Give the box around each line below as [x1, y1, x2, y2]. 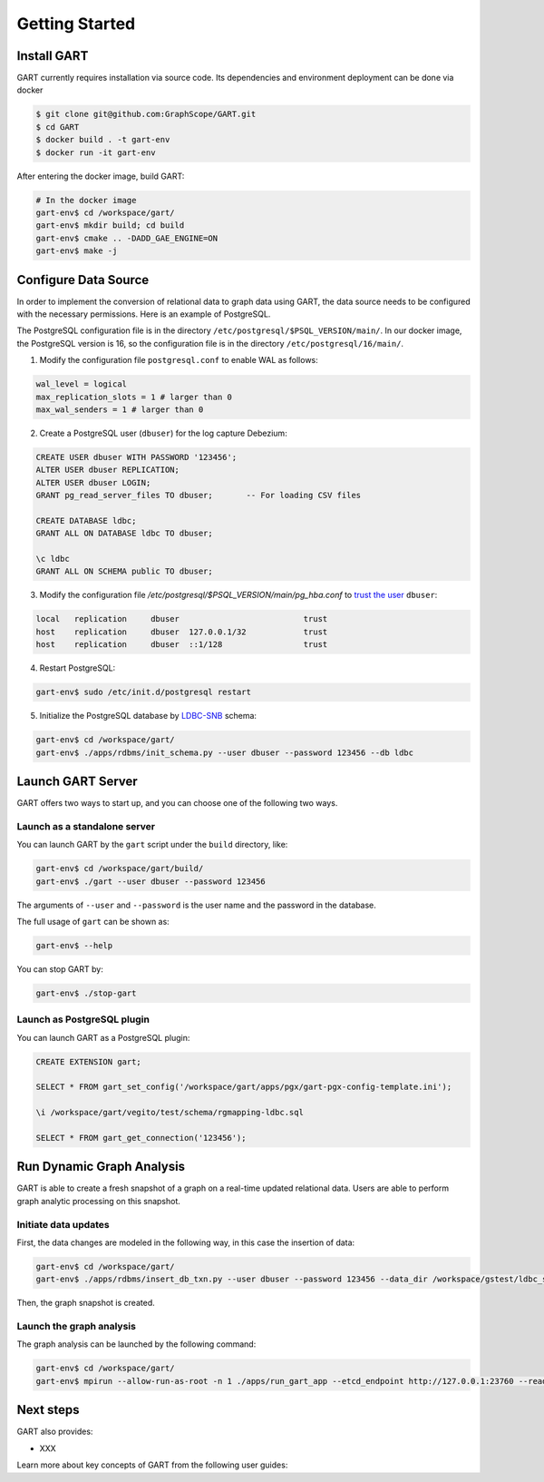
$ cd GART [35, 122, 80, 132]
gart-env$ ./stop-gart [35, 987, 137, 998]
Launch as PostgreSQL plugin [16, 1013, 150, 1026]
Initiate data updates [16, 1218, 110, 1231]
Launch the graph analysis [16, 1320, 136, 1333]
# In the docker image [35, 195, 137, 205]
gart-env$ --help [35, 940, 113, 950]
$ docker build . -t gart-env [35, 134, 170, 145]
